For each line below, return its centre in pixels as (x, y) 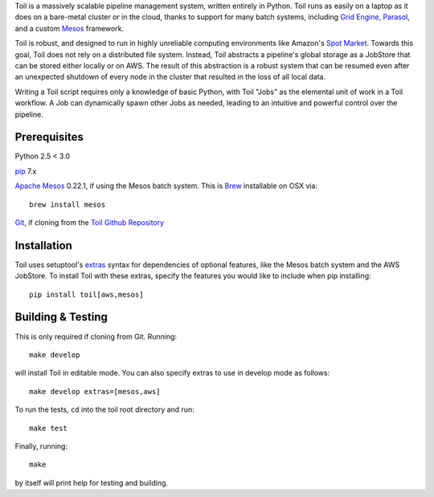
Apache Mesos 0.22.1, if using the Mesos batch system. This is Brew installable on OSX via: (166, 186)
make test (48, 428)
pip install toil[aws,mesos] (86, 294)
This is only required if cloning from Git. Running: (96, 336)
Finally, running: (41, 446)
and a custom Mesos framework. (70, 28)
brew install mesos (68, 204)
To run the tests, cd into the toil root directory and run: (104, 409)
